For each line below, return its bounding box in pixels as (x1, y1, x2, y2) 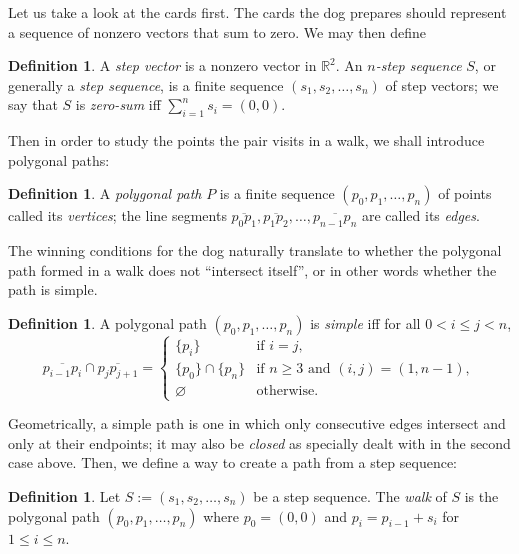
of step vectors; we (385, 74, 499, 95)
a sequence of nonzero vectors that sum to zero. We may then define (8, 21, 426, 42)
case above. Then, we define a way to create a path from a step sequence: (8, 452, 457, 473)
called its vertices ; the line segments (8, 205, 227, 226)
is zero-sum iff (75, 94, 161, 115)
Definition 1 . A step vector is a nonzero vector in (8, 55, 317, 76)
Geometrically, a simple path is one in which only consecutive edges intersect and (8, 413, 506, 434)
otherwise (256, 383, 315, 398)
